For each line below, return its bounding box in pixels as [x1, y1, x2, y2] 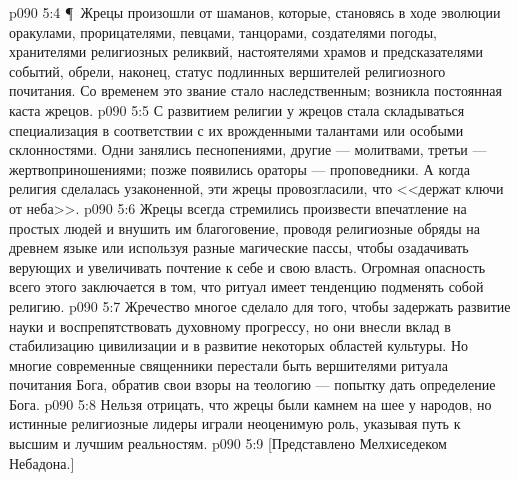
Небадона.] [9, 452, 75, 473]
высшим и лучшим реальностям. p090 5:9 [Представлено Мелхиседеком [9, 433, 447, 454]
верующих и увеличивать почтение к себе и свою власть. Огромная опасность [9, 256, 486, 277]
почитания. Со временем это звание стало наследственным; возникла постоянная [9, 80, 502, 101]
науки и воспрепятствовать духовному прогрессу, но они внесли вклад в [9, 315, 451, 336]
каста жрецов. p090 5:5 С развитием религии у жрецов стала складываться [9, 99, 465, 120]
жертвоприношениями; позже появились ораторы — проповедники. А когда [9, 158, 470, 179]
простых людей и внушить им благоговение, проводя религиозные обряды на [9, 217, 480, 238]
